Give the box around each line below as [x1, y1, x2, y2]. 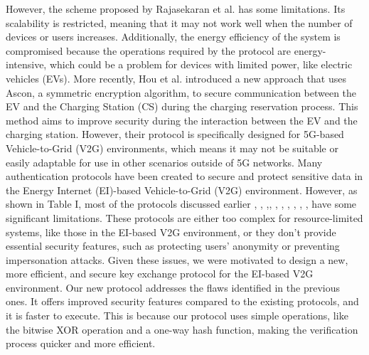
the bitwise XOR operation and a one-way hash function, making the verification [6, 322, 358, 337]
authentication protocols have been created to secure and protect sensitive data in [6, 169, 363, 184]
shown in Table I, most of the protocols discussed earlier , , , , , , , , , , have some [6, 196, 357, 211]
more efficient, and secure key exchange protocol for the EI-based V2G [6, 266, 314, 281]
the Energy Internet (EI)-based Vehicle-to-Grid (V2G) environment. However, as [6, 182, 358, 197]
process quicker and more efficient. [6, 336, 156, 351]
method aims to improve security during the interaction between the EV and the [6, 112, 358, 127]
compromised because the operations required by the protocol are [6, 43, 292, 58]
